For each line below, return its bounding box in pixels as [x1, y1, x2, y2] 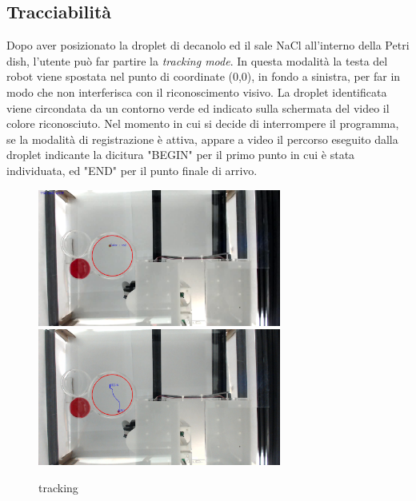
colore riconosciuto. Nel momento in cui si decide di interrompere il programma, [6, 115, 399, 132]
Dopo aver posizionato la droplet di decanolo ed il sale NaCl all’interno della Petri [6, 37, 410, 54]
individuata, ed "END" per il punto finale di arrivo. [6, 161, 258, 178]
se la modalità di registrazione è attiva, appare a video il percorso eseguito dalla [6, 130, 398, 147]
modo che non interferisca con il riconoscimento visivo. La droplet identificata [6, 83, 387, 100]
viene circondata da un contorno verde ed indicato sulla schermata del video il [6, 99, 390, 116]
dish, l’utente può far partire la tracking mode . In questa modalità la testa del [6, 52, 388, 69]
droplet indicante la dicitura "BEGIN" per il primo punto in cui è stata [6, 146, 355, 163]
